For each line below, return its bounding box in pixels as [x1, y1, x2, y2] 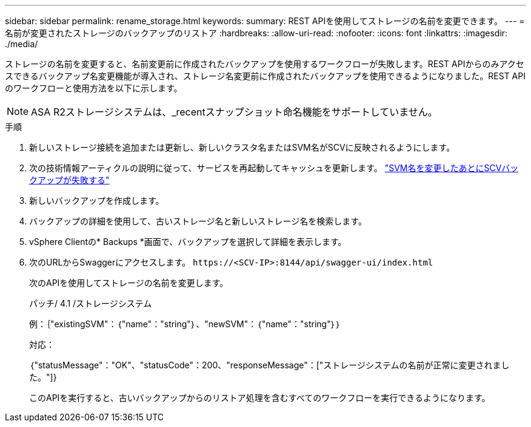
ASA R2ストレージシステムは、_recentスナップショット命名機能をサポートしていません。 [31, 106, 438, 118]
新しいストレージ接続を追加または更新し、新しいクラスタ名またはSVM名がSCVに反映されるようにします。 [29, 142, 455, 152]
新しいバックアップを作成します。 [29, 195, 164, 206]
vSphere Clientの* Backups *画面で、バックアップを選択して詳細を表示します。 [29, 236, 347, 247]
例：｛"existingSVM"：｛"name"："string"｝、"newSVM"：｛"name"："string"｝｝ [29, 319, 341, 329]
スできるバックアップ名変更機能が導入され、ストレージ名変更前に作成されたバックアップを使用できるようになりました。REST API [5, 71, 526, 81]
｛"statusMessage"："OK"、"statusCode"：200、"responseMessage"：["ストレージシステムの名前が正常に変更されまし [29, 360, 510, 370]
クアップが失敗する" [29, 175, 110, 185]
